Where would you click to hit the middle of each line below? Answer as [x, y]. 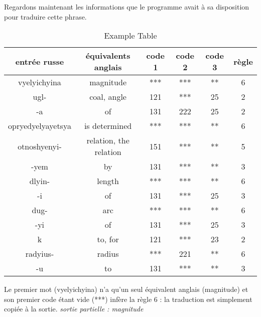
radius [108, 254]
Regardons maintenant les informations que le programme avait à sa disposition [127, 7]
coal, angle [108, 97]
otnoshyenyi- [40, 146]
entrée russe [40, 61]
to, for [108, 239]
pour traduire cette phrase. [45, 16]
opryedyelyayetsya [40, 126]
